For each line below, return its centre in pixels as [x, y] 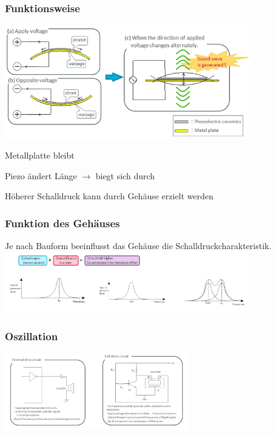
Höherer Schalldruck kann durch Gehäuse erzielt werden [109, 196]
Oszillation [32, 336]
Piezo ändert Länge [41, 175]
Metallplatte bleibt [40, 155]
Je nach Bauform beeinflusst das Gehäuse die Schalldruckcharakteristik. [138, 246]
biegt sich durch [125, 175]
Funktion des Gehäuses [62, 223]
